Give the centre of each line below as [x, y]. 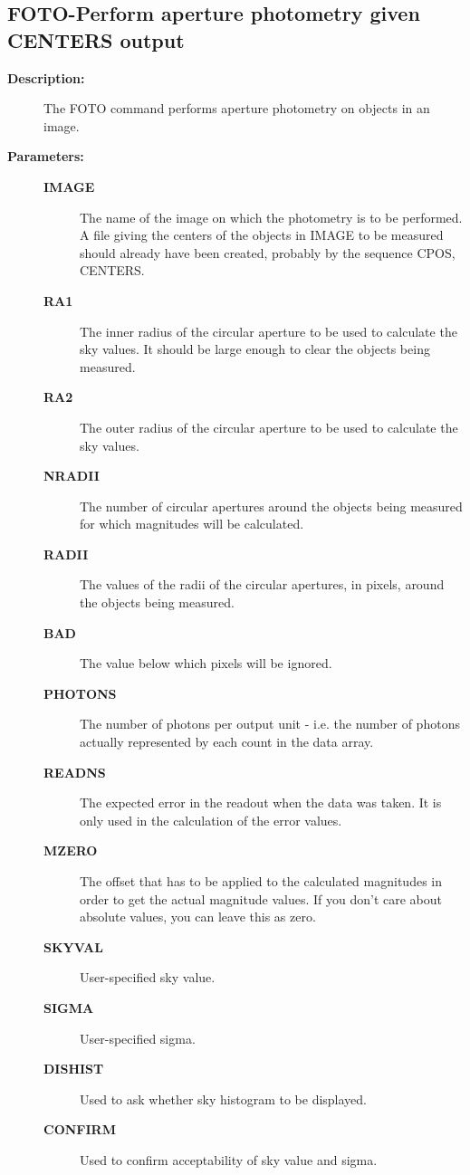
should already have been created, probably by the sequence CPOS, [268, 252]
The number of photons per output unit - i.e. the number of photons [270, 724]
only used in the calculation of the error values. [211, 820]
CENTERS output [96, 39]
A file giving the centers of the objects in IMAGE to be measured [262, 235]
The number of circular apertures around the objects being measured [271, 506]
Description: [46, 77]
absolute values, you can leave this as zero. [198, 917]
